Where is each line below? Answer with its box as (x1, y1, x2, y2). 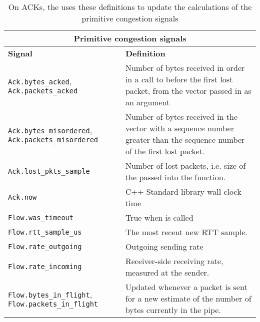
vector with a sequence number (125, 122, 234, 134)
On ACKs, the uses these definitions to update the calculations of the (8, 1, 252, 12)
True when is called (125, 212, 193, 223)
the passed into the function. (125, 171, 226, 183)
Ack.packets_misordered (8, 135, 98, 144)
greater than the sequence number (125, 134, 245, 145)
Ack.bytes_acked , (8, 75, 72, 87)
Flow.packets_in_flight (8, 300, 98, 308)
